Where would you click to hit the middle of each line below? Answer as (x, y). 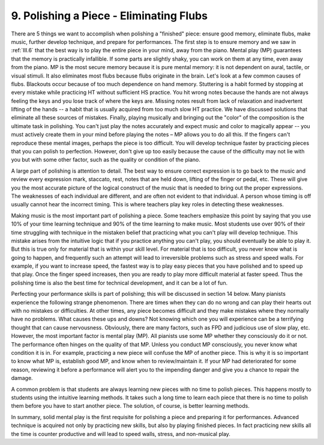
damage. (22, 378)
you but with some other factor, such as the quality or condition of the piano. (106, 160)
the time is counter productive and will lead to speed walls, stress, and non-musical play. (121, 434)
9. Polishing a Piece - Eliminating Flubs (109, 16)
